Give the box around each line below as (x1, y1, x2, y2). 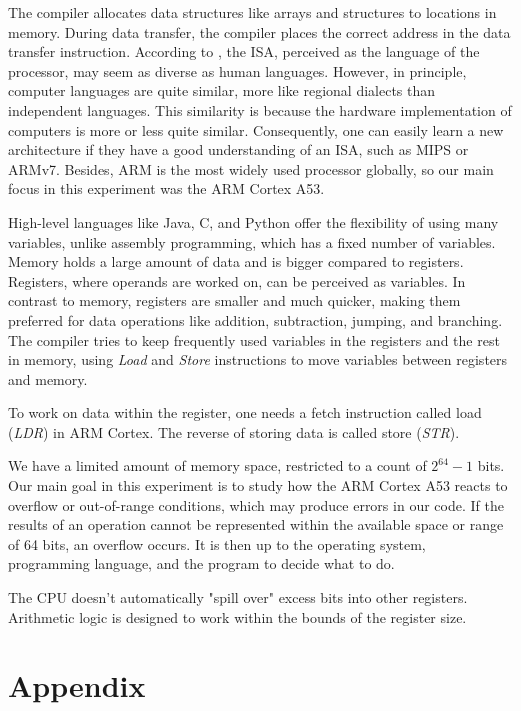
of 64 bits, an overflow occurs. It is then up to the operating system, (8, 533, 426, 554)
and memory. (8, 368, 88, 389)
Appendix (8, 665, 146, 706)
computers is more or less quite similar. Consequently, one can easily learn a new (8, 119, 504, 140)
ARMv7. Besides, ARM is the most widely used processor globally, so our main (8, 158, 494, 179)
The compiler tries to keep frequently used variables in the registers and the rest (8, 329, 500, 350)
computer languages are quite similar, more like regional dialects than (8, 80, 436, 101)
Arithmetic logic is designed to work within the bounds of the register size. (8, 606, 467, 627)
